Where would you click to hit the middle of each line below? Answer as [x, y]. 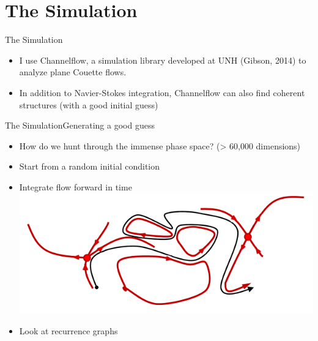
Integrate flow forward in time [76, 186]
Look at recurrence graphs [68, 330]
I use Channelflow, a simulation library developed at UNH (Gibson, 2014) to [163, 60]
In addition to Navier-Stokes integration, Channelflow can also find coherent [162, 92]
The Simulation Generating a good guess [80, 125]
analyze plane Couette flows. [73, 72]
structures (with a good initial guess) [89, 104]
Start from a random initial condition [90, 166]
